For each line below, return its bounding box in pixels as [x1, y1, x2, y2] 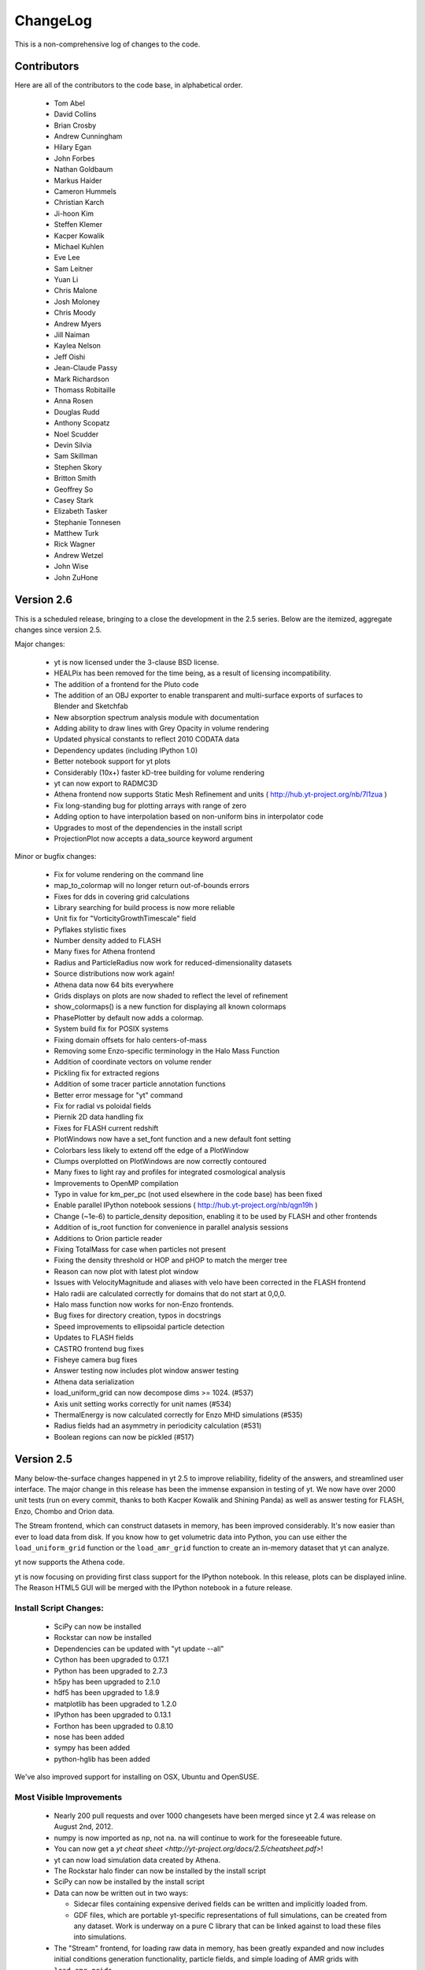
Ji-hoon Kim [54, 209, 94, 218]
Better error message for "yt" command [54, 1090, 183, 1099]
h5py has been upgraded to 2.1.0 [54, 1677, 161, 1686]
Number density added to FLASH [54, 936, 161, 946]
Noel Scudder [54, 429, 99, 439]
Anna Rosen [54, 396, 94, 406]
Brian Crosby [54, 121, 97, 130]
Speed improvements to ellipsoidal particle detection [54, 1321, 225, 1331]
